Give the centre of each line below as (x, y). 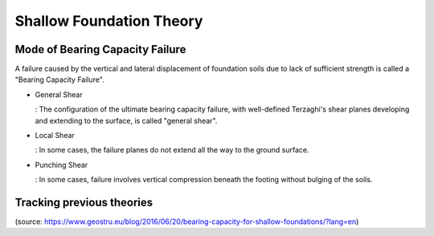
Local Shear (55, 136)
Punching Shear (61, 165)
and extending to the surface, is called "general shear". (126, 120)
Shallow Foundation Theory (109, 21)
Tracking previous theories (84, 202)
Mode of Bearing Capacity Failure (100, 49)
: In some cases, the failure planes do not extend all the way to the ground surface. (172, 150)
